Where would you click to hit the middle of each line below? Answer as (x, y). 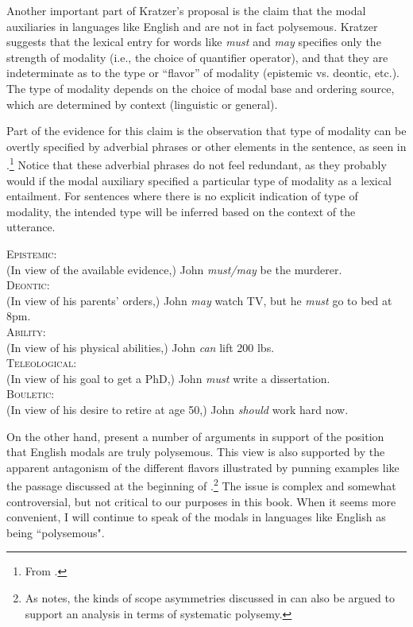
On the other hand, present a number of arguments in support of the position (195, 436)
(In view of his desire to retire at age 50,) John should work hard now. (178, 409)
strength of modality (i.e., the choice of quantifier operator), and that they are (197, 57)
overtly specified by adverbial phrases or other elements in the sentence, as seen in (206, 146)
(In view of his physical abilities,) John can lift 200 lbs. (141, 347)
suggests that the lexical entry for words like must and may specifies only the (194, 42)
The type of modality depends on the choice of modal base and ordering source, (201, 88)
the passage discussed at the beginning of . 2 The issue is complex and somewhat (201, 484)
